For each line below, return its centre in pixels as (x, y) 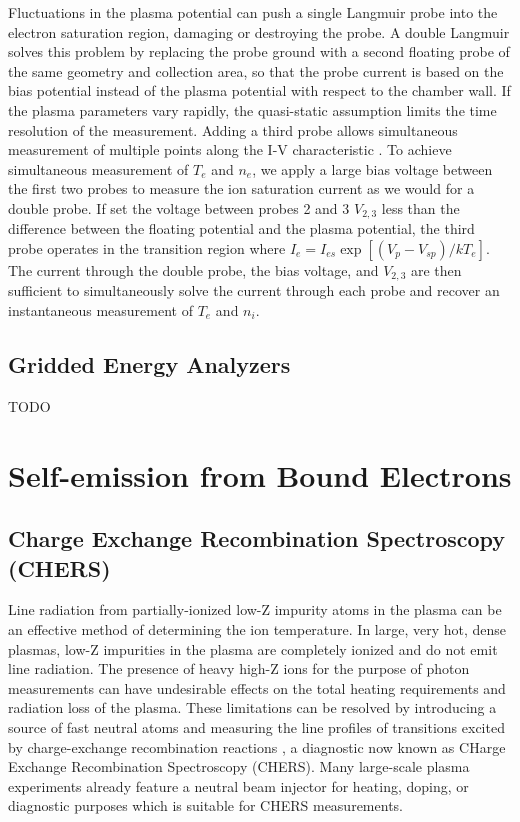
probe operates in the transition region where (147, 247)
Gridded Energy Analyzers (149, 364)
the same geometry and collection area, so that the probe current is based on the (256, 70)
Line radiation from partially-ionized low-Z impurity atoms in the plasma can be (255, 609)
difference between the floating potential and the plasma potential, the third (241, 228)
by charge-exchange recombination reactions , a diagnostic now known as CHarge (257, 746)
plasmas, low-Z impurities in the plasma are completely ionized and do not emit (253, 648)
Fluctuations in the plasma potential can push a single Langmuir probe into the (253, 12)
